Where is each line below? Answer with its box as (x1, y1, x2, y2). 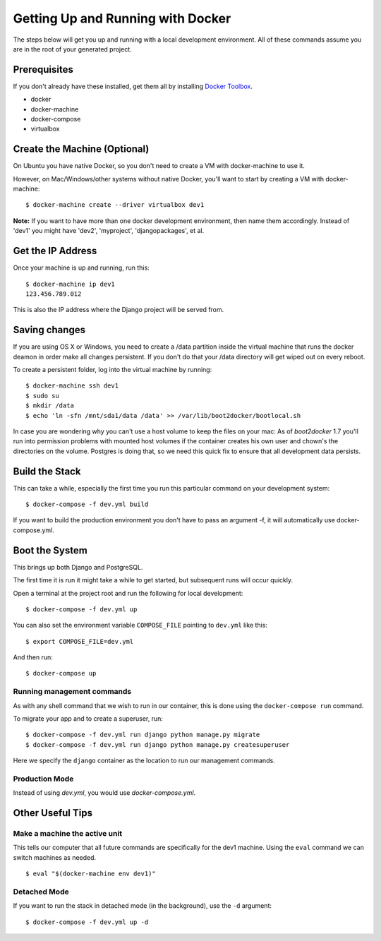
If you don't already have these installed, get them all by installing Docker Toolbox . (13, 82, 253, 90)
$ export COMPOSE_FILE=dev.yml (25, 637, 134, 645)
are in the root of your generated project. (13, 44, 132, 53)
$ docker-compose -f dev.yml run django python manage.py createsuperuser (25, 741, 290, 748)
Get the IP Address (13, 245, 97, 257)
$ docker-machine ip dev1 (25, 280, 116, 288)
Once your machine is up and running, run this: (13, 263, 150, 272)
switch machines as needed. (13, 853, 97, 861)
